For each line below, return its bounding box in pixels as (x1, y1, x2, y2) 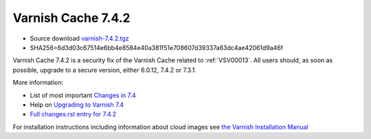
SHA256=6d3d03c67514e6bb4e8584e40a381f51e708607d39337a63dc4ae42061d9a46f (30, 43, 284, 51)
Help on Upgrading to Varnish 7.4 (30, 100, 124, 109)
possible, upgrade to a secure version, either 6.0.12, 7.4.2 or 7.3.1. (12, 66, 197, 74)
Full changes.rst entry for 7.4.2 (30, 110, 117, 118)
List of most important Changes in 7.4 (30, 91, 137, 99)
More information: (12, 79, 64, 87)
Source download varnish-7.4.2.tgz (30, 34, 130, 42)
